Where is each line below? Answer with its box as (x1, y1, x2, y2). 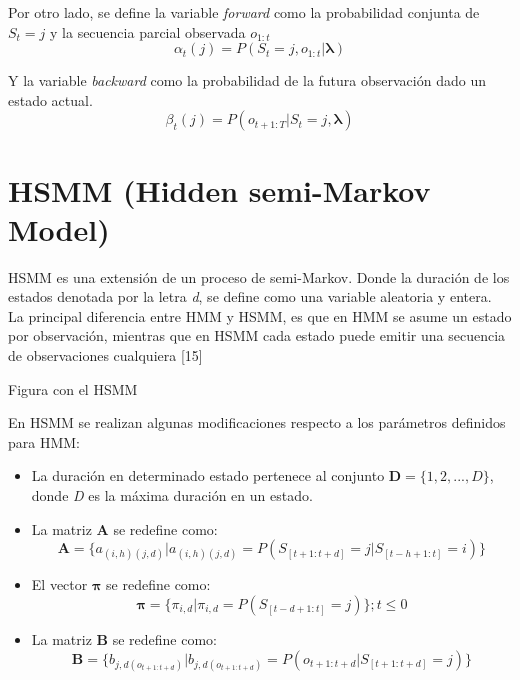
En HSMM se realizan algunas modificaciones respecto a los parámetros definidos (8, 412, 506, 433)
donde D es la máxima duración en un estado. (31, 485, 313, 506)
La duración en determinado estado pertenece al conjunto (31, 465, 385, 486)
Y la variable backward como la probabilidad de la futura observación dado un (8, 70, 486, 91)
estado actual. (8, 89, 93, 110)
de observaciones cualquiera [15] (8, 345, 203, 366)
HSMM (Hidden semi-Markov (8, 169, 431, 210)
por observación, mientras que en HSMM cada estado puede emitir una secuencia (8, 325, 506, 346)
